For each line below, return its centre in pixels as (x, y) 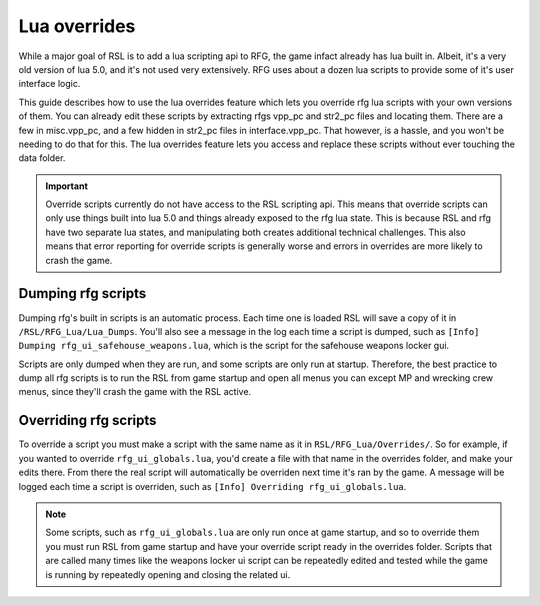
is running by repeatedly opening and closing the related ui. (168, 574)
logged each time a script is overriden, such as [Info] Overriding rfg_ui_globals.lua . (212, 486)
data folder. (42, 158)
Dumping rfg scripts (82, 293)
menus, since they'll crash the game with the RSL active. (135, 392)
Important (67, 186)
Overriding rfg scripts (87, 420)
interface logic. (49, 84)
